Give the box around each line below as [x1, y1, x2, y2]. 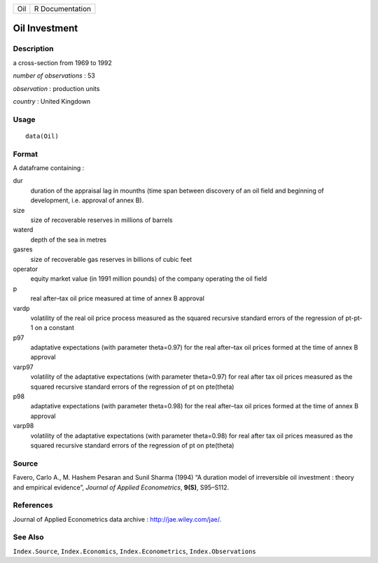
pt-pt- [345, 314, 363, 322]
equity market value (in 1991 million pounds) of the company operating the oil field [30, 274, 267, 283]
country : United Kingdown [13, 97, 91, 105]
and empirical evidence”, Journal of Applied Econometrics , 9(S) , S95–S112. [13, 483, 230, 492]
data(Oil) [25, 132, 59, 140]
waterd [13, 225, 34, 234]
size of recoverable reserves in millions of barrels [30, 216, 173, 224]
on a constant [34, 324, 75, 332]
